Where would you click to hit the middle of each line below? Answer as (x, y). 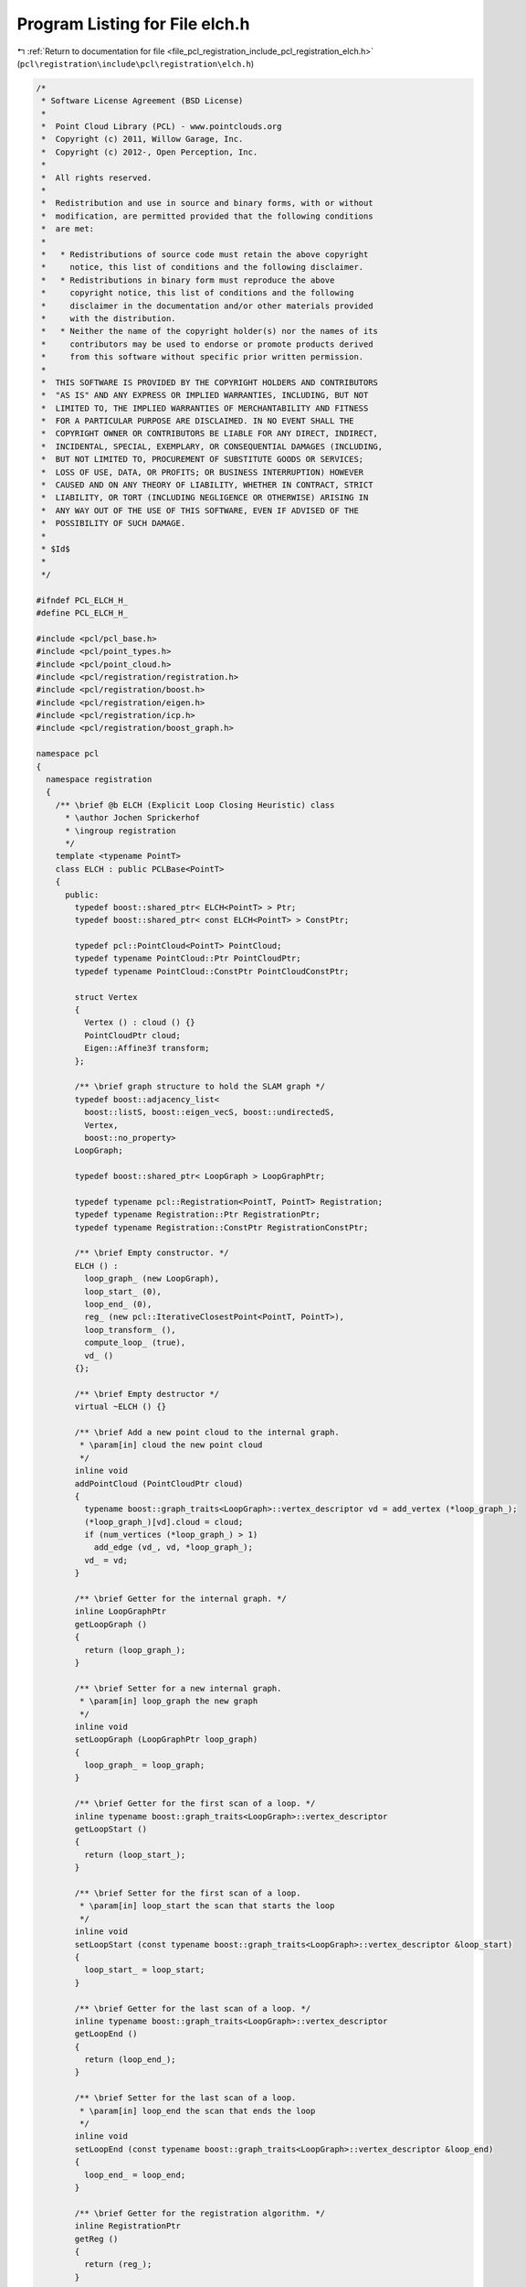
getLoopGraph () (111, 1624)
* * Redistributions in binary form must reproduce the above (188, 280)
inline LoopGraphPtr (121, 1611)
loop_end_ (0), (118, 1305)
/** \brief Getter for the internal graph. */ (180, 1599)
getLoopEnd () (106, 2034)
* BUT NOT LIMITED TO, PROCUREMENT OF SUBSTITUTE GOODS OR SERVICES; (203, 459)
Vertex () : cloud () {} (139, 1023)
